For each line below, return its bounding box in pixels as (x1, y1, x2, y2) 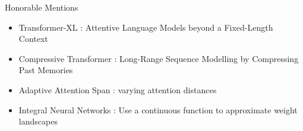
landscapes (18, 115, 58, 127)
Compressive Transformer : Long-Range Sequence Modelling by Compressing (18, 52, 299, 64)
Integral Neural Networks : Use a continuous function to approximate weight (18, 103, 298, 116)
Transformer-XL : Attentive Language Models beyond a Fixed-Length (18, 21, 273, 33)
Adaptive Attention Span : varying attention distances (18, 83, 217, 96)
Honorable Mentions (5, 1, 78, 13)
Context (18, 32, 48, 45)
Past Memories (18, 64, 73, 76)
